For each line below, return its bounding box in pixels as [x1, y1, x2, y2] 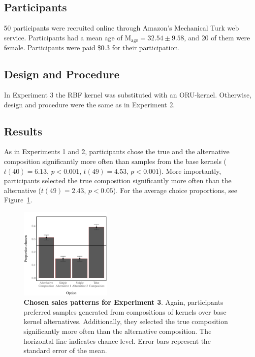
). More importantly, [159, 165, 221, 176]
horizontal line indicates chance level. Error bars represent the [24, 335, 211, 346]
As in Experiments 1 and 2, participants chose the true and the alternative [4, 146, 229, 157]
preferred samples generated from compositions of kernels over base [24, 306, 226, 317]
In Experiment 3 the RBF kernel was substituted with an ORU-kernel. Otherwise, [4, 90, 252, 100]
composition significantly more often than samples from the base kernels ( [4, 156, 227, 166]
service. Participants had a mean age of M [4, 32, 131, 42]
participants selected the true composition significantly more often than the [4, 175, 232, 186]
